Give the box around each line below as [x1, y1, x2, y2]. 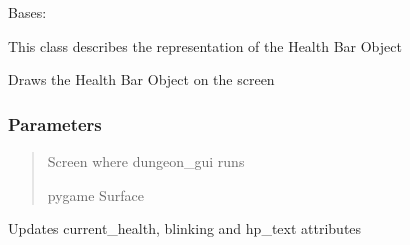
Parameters [8, 111, 102, 136]
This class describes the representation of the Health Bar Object [8, 35, 402, 56]
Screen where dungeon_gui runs [47, 151, 245, 171]
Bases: [8, 2, 47, 22]
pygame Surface [47, 184, 144, 205]
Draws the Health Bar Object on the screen [8, 69, 275, 90]
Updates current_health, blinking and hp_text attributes [8, 218, 362, 239]
